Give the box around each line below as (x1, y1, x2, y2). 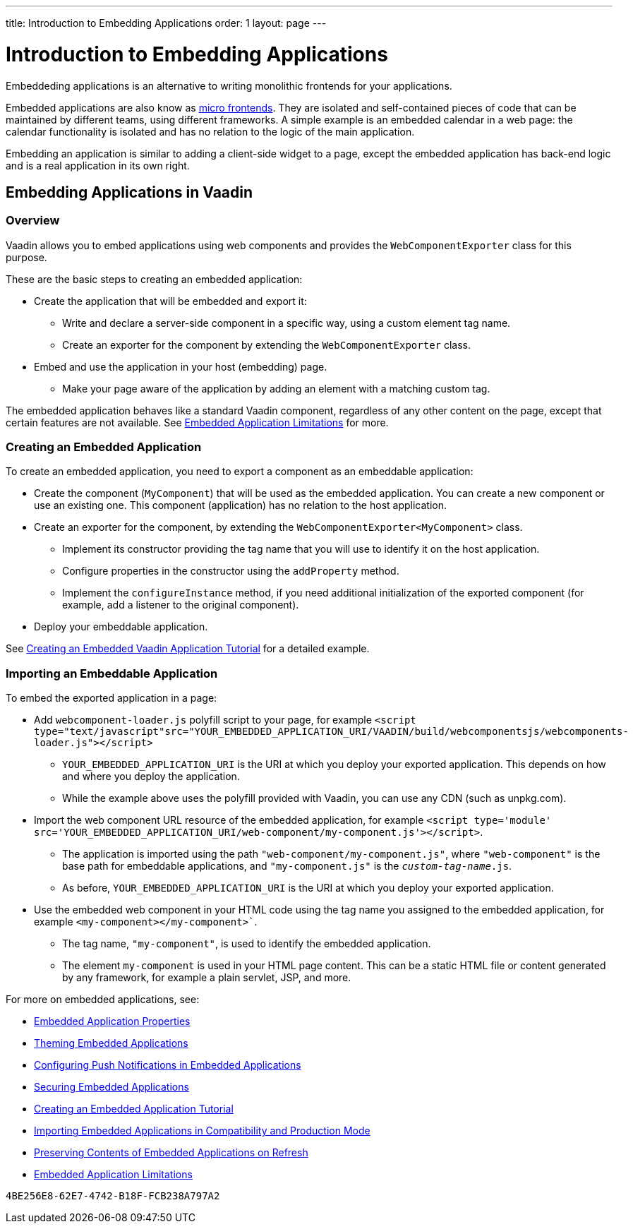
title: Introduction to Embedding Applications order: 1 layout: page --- (6, 17, 327, 29)
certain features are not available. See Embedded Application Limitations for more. (6, 416, 389, 428)
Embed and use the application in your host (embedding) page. (34, 360, 327, 373)
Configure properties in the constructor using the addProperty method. (62, 565, 399, 577)
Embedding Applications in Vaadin (6, 183, 253, 201)
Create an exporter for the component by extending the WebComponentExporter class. (62, 338, 471, 351)
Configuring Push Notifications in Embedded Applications (34, 1059, 301, 1072)
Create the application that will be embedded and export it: (34, 294, 307, 307)
